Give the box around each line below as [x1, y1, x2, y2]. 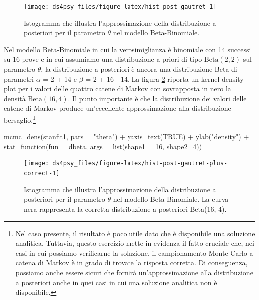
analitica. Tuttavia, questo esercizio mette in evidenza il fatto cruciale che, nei [15, 238, 254, 248]
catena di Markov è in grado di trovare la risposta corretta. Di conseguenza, [15, 257, 248, 268]
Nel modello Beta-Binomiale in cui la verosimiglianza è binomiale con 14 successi [4, 44, 251, 54]
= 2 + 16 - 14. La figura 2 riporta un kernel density [85, 73, 244, 84]
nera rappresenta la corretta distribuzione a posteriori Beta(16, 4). [24, 203, 227, 214]
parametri [4, 73, 34, 84]
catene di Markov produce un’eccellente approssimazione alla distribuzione [4, 103, 231, 113]
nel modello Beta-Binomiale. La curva [113, 194, 229, 204]
